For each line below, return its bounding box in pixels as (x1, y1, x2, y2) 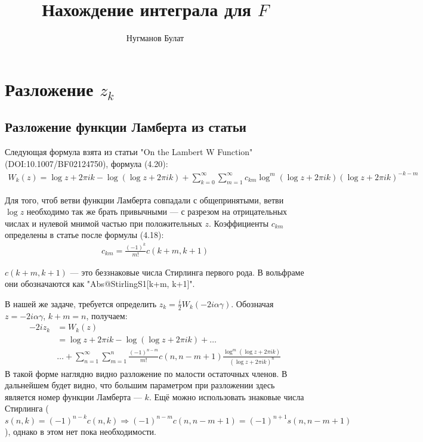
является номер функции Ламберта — (5, 390, 142, 403)
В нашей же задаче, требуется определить (5, 297, 157, 310)
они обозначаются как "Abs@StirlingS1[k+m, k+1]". (5, 277, 195, 290)
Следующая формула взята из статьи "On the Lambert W (5, 146, 215, 158)
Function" (217, 146, 253, 158)
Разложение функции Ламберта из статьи (5, 118, 246, 136)
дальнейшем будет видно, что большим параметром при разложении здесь (5, 379, 275, 391)
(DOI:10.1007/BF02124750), (5, 157, 109, 169)
